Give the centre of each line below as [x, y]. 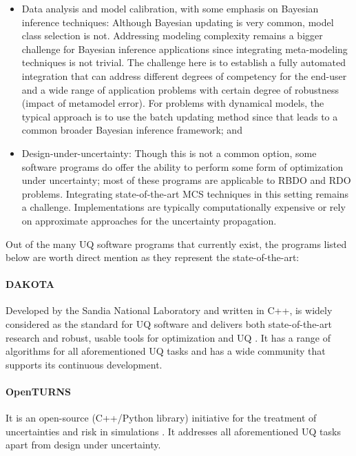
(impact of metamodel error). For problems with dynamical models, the [173, 103]
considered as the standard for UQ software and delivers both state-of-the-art [169, 324]
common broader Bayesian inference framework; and [132, 130]
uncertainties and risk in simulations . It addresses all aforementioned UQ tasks [173, 431]
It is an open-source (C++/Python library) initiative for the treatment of [161, 418]
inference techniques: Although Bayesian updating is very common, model [178, 22]
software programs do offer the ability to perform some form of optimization [182, 166]
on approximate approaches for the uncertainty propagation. [149, 220]
